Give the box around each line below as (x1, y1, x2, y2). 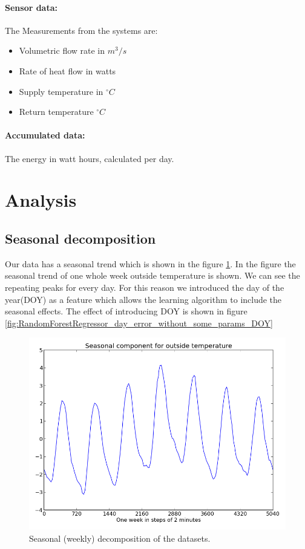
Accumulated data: (5, 129, 85, 141)
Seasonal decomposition (5, 229, 156, 247)
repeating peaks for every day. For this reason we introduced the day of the (5, 281, 284, 293)
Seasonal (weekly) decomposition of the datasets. (29, 531, 211, 544)
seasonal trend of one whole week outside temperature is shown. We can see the (5, 269, 300, 282)
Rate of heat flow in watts (19, 64, 116, 77)
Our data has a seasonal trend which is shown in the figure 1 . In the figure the (5, 257, 296, 270)
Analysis (5, 187, 77, 212)
